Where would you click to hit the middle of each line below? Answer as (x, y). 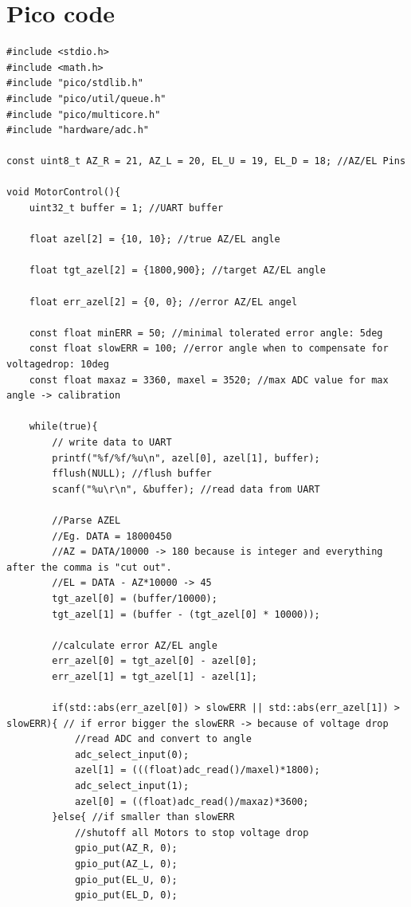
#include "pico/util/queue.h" (86, 98)
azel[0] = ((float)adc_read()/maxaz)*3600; (192, 801)
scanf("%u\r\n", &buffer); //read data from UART (186, 489)
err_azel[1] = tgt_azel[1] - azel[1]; (155, 676)
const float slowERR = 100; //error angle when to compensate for (209, 349)
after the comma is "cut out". (89, 567)
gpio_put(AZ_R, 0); (126, 848)
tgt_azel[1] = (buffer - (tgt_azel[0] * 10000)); (186, 614)
